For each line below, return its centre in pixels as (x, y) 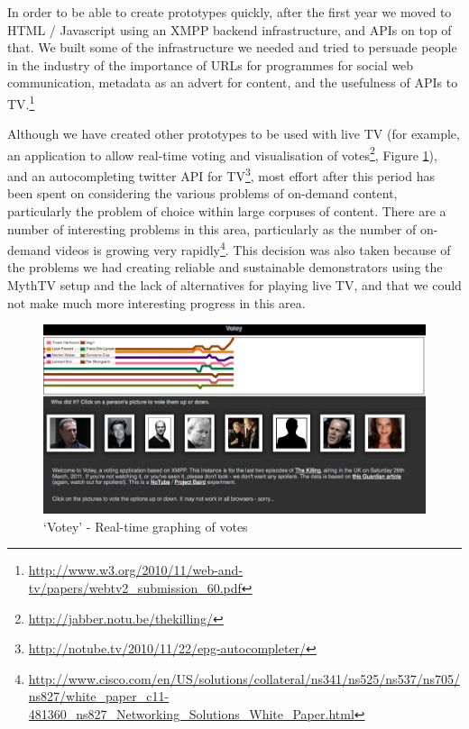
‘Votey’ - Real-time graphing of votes (146, 526)
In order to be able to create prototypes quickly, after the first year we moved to (230, 12)
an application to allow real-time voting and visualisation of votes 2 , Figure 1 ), (222, 153)
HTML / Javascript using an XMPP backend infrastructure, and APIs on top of (230, 29)
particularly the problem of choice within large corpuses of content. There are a (227, 210)
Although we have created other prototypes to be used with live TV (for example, (234, 134)
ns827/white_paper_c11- (99, 696)
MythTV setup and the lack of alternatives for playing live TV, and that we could (234, 284)
